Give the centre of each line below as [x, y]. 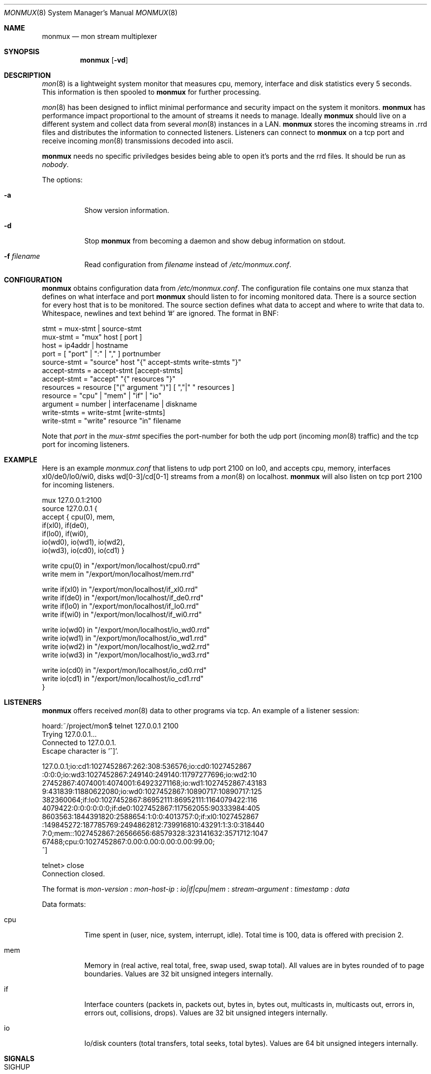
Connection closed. [74, 874]
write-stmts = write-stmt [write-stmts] [104, 412]
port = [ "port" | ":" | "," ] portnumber [101, 354]
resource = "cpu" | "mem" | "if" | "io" [102, 396]
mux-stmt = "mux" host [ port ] [92, 337]
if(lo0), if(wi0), [65, 534]
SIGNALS [19, 1058]
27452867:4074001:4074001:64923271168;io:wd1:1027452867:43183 [154, 783]
